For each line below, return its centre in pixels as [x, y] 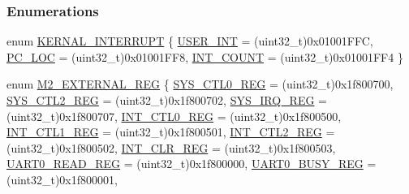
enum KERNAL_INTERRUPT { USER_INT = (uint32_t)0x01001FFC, [190, 41]
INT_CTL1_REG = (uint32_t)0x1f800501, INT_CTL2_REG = [171, 132]
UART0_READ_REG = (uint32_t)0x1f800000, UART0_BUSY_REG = [192, 164]
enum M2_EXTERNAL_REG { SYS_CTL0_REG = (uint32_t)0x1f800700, [200, 84]
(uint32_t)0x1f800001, [62, 179]
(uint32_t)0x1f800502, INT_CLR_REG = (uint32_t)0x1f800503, [171, 147]
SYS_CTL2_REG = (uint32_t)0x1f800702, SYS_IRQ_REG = [167, 100]
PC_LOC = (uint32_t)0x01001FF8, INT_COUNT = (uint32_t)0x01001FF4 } [205, 56]
